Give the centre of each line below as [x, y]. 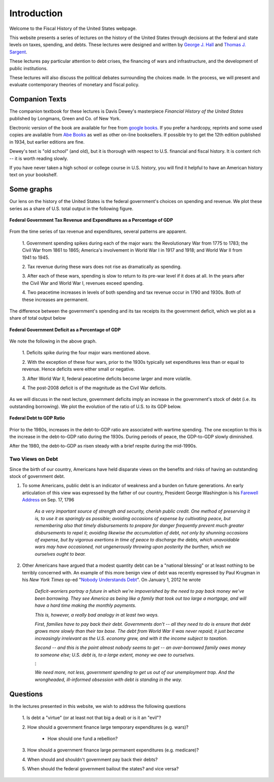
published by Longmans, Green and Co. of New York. [65, 118]
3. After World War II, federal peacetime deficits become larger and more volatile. [107, 379]
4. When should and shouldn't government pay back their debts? [90, 759]
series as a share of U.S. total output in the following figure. [72, 209]
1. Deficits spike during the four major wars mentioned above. [86, 353]
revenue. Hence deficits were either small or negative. [79, 369]
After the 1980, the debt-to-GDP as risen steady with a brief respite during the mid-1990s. [103, 446]
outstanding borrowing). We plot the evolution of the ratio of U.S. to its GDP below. [96, 406]
